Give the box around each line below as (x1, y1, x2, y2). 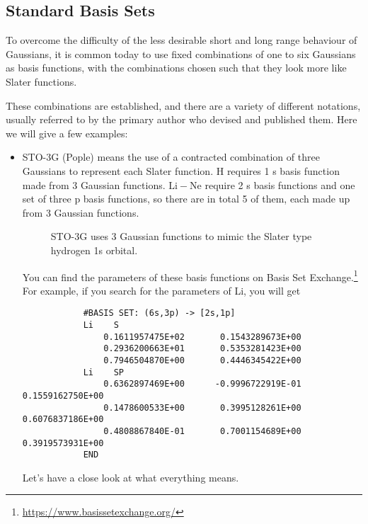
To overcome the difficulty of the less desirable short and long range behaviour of (6, 33, 357, 47)
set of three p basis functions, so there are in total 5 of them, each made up (22, 191, 350, 206)
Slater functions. (6, 74, 77, 89)
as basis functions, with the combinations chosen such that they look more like (6, 60, 347, 75)
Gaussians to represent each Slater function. (22, 163, 214, 178)
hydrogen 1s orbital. (50, 242, 138, 257)
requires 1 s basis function (226, 163, 340, 178)
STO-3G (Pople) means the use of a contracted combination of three (22, 149, 320, 164)
